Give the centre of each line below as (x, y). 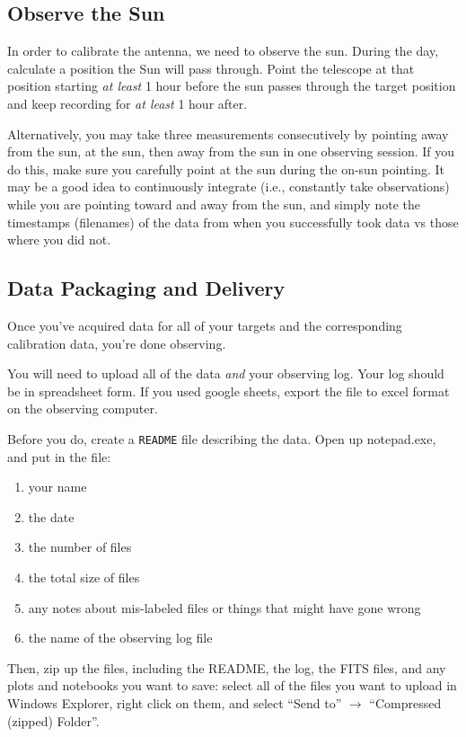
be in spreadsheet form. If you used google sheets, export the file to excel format (229, 391)
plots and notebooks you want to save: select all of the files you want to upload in (232, 685)
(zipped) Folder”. (53, 720)
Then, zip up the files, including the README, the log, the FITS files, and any (227, 667)
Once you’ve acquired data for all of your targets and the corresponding (205, 325)
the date (51, 516)
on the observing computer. (83, 408)
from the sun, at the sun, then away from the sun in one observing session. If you (231, 151)
